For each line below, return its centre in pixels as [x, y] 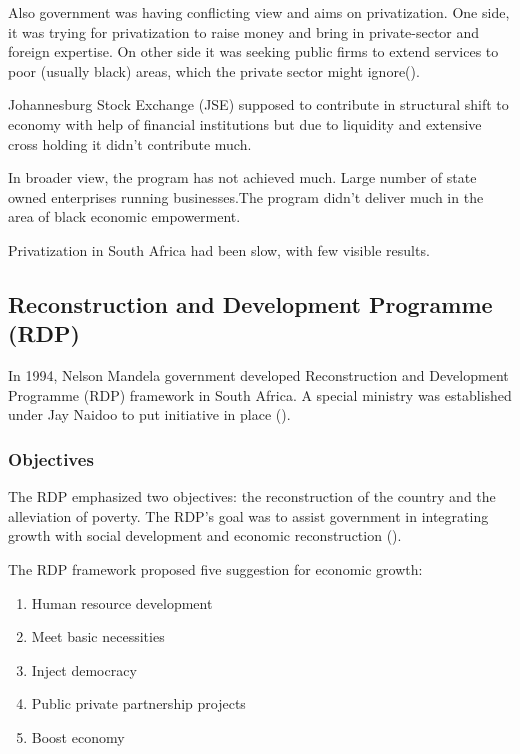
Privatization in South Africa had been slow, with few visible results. [219, 249]
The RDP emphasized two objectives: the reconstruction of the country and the [252, 496]
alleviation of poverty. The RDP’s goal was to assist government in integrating [248, 515]
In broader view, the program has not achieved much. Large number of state [242, 177]
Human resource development [122, 602]
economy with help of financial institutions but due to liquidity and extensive [245, 123]
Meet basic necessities [98, 636]
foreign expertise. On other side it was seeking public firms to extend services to [253, 51]
